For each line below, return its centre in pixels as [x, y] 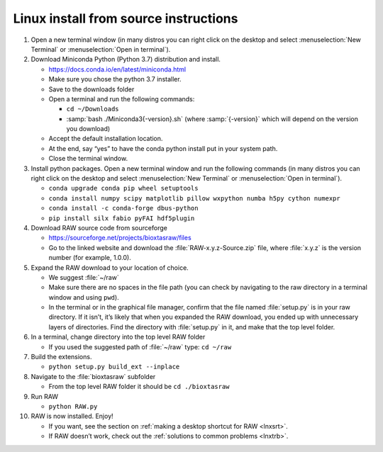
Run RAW [45, 396]
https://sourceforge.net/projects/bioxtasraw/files [120, 238]
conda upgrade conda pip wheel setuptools [123, 188]
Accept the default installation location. [106, 139]
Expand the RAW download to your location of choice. [110, 267]
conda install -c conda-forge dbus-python [123, 208]
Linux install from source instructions [126, 18]
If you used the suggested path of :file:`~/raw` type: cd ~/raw [140, 346]
